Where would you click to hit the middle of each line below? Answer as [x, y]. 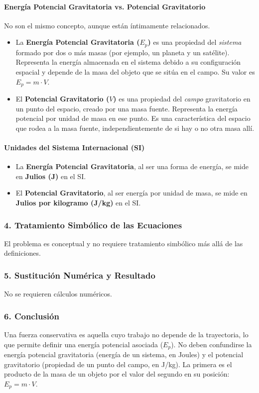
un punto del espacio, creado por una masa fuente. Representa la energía [127, 108]
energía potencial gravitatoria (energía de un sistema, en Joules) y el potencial [124, 354]
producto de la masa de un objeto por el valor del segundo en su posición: [117, 374]
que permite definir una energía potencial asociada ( [84, 344]
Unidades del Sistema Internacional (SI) [74, 147]
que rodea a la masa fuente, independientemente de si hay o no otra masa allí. [135, 128]
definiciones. [22, 253]
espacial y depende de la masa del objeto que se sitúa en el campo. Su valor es [135, 72]
